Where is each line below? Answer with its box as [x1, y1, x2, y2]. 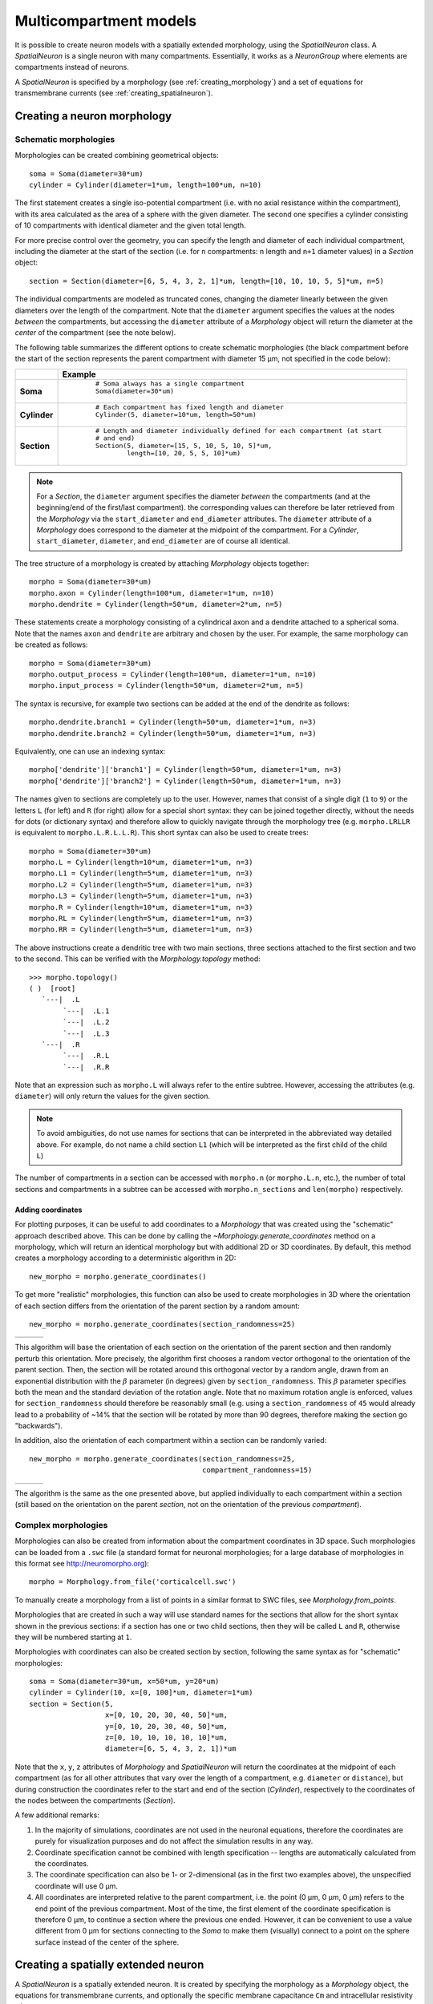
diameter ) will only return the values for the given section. [14, 1091, 211, 1101]
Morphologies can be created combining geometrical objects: [14, 151, 219, 160]
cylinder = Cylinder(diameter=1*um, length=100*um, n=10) [29, 180, 262, 190]
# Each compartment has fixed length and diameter [95, 402, 285, 411]
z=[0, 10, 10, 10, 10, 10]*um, [104, 1733, 229, 1743]
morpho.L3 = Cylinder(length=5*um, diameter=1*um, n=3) [29, 891, 253, 901]
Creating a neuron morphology [14, 109, 172, 123]
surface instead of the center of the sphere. [34, 1937, 180, 1947]
